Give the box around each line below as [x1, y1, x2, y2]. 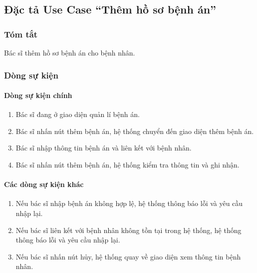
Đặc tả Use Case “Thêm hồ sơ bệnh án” [4, 1, 217, 17]
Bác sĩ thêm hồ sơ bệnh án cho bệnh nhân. [4, 47, 135, 57]
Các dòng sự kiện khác [4, 179, 84, 189]
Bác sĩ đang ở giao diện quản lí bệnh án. [15, 109, 140, 119]
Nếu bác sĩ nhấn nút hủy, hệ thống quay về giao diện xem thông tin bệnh [15, 251, 241, 261]
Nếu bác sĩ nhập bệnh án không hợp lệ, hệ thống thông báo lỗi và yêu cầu [15, 198, 243, 208]
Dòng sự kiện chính [4, 90, 72, 100]
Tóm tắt [4, 27, 38, 40]
